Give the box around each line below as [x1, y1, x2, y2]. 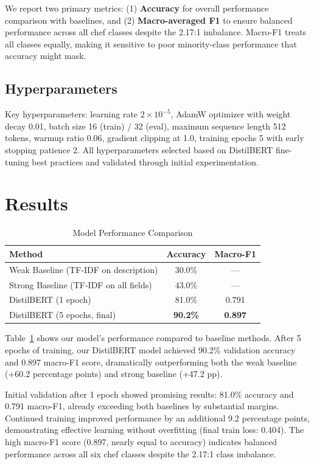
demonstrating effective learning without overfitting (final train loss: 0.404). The [5, 423, 304, 436]
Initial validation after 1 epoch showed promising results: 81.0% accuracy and [5, 387, 294, 400]
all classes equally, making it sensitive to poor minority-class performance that [5, 37, 297, 50]
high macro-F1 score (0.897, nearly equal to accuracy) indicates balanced [5, 435, 277, 448]
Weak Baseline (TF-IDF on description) [9, 263, 158, 275]
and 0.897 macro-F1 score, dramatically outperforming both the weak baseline [5, 355, 297, 368]
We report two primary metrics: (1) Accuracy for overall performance [5, 2, 269, 14]
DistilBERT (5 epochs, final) [9, 308, 116, 321]
